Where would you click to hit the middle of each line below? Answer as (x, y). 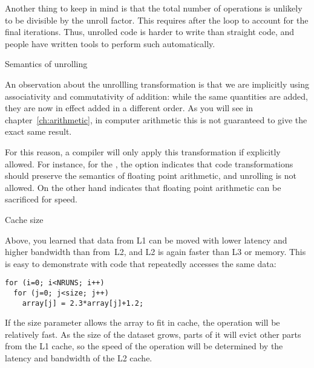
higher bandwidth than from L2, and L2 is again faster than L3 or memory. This (155, 252)
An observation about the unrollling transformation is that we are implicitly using (157, 84)
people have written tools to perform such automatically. (110, 43)
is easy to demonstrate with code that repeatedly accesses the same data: (141, 263)
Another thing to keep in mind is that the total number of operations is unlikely (154, 8)
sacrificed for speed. (41, 199)
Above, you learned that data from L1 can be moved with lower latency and (146, 240)
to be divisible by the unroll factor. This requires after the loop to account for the (157, 20)
